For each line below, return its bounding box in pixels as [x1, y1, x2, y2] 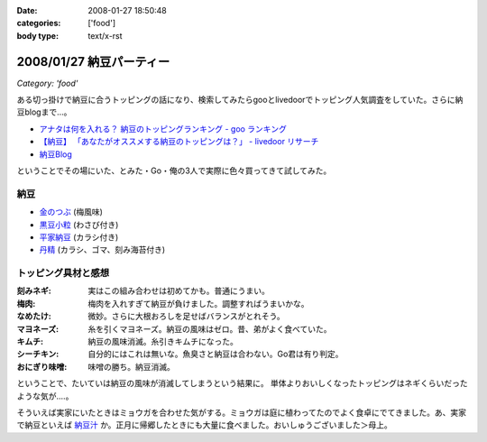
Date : [16, 5, 38, 15]
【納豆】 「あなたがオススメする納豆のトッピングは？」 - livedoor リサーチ [39, 136, 319, 147]
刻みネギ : [16, 285, 51, 297]
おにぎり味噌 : [16, 361, 68, 372]
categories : [16, 18, 61, 29]
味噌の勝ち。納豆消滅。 [87, 361, 175, 372]
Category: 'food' [16, 78, 78, 88]
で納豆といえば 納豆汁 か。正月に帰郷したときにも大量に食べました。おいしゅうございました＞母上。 [16, 419, 392, 430]
